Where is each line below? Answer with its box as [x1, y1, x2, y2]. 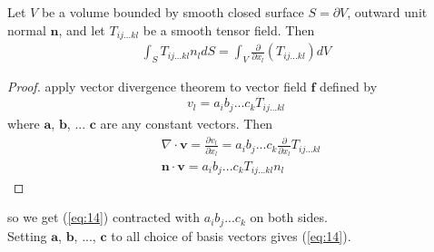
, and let [58, 20, 105, 39]
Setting [7, 226, 47, 245]
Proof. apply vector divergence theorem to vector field [7, 76, 307, 95]
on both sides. [250, 208, 328, 227]
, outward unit [347, 3, 428, 21]
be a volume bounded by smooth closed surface [41, 3, 304, 21]
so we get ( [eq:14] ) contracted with [7, 208, 201, 227]
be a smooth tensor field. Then [143, 20, 315, 39]
